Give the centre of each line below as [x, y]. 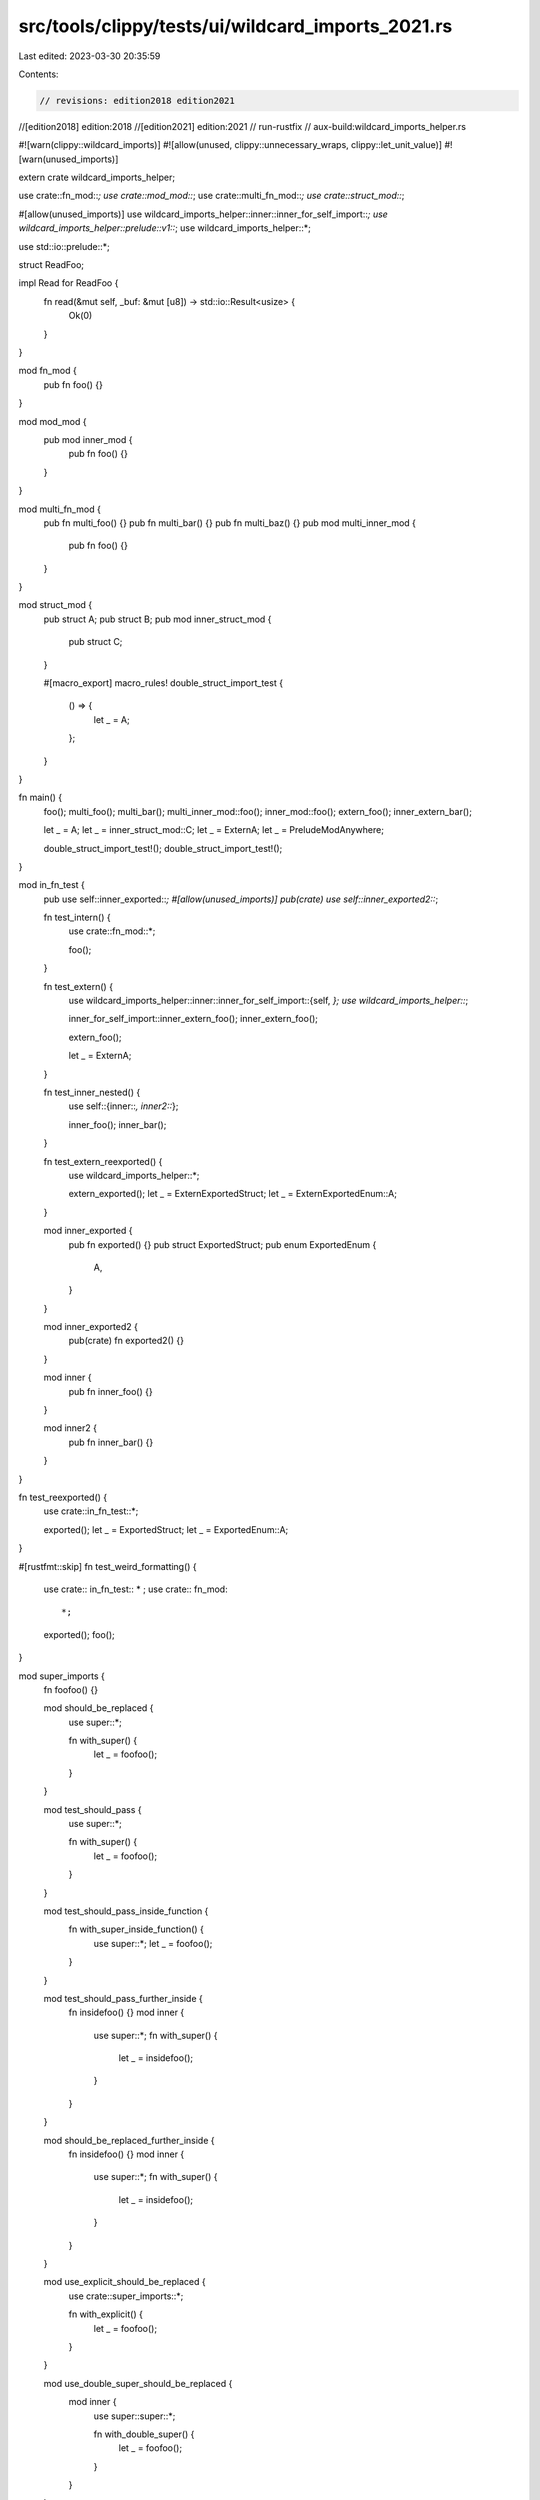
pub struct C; [95, 642]
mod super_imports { [61, 1676]
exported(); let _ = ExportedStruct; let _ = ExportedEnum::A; [166, 1529]
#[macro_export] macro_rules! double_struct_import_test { [163, 683]
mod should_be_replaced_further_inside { [129, 2140]
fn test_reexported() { [63, 1497]
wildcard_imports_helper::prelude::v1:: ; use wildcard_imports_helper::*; [165, 228]
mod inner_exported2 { [91, 1327]
